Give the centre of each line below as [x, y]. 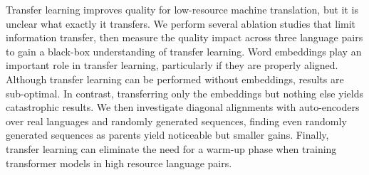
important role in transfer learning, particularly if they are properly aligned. [172, 65]
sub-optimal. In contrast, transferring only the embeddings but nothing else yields [184, 93]
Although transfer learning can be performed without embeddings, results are [175, 79]
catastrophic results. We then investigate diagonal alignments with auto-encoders [183, 107]
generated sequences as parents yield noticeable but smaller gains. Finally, [167, 135]
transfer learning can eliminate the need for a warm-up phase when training [171, 148]
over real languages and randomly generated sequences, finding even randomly [176, 121]
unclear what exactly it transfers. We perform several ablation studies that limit [181, 23]
